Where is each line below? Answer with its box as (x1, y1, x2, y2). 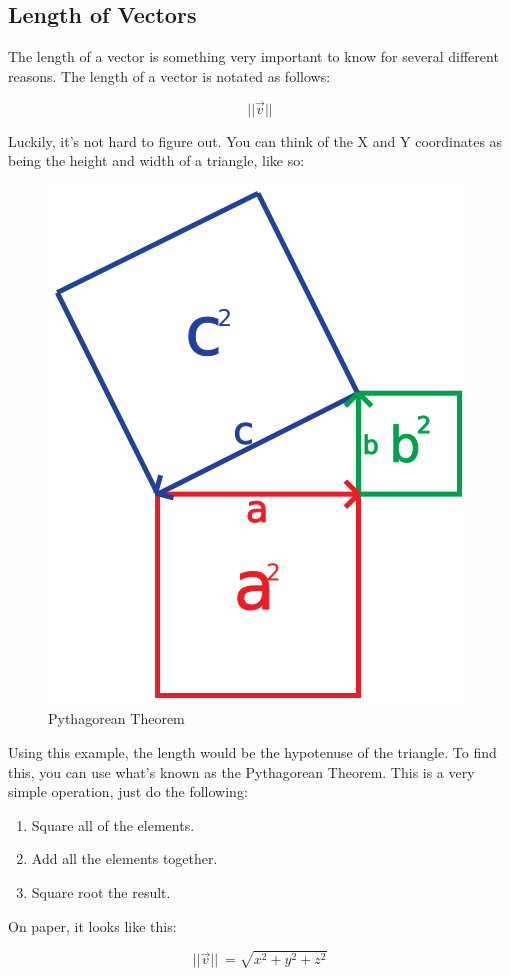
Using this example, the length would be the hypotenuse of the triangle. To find (8, 741, 497, 762)
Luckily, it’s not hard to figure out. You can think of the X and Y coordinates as (8, 130, 503, 151)
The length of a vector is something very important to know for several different (8, 46, 499, 67)
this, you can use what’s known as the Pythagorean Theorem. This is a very (8, 761, 475, 782)
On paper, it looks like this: (8, 915, 177, 936)
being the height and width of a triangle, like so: (8, 150, 305, 171)
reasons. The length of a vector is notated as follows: (8, 65, 331, 86)
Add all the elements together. (31, 848, 218, 869)
